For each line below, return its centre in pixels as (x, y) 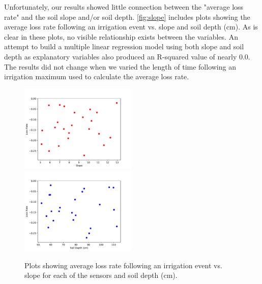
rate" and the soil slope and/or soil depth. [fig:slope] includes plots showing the (127, 17)
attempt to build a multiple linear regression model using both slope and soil (124, 46)
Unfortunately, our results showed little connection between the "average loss (124, 7)
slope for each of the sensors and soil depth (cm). (101, 275)
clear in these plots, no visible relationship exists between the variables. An (121, 36)
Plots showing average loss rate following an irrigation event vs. (123, 265)
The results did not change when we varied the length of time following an (120, 66)
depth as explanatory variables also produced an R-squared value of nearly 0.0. (127, 56)
